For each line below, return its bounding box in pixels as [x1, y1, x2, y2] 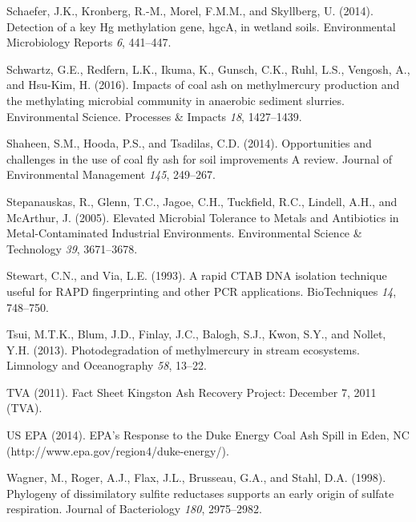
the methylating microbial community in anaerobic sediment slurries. [6, 91, 345, 108]
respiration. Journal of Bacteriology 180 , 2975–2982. [6, 500, 262, 517]
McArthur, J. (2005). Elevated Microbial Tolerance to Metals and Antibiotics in [6, 208, 399, 225]
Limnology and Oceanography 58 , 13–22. [6, 357, 207, 374]
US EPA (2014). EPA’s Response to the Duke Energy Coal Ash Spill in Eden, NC [6, 427, 410, 443]
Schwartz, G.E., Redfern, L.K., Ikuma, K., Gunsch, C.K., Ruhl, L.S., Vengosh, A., [6, 60, 410, 77]
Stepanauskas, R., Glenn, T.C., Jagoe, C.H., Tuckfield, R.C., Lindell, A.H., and [6, 192, 398, 209]
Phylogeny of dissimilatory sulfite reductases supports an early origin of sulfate [6, 484, 394, 501]
